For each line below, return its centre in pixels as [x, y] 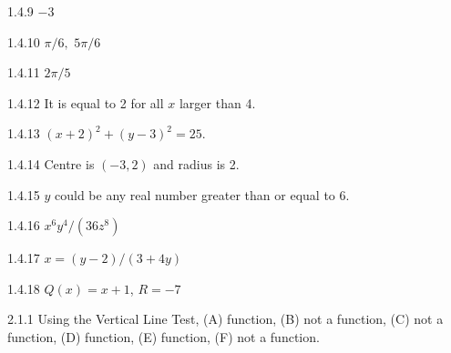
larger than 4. [217, 102]
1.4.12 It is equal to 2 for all [86, 102]
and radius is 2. [196, 163]
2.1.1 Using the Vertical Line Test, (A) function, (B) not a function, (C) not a [225, 319]
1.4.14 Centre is [51, 163]
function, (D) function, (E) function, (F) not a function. [164, 336]
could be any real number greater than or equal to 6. [202, 194]
